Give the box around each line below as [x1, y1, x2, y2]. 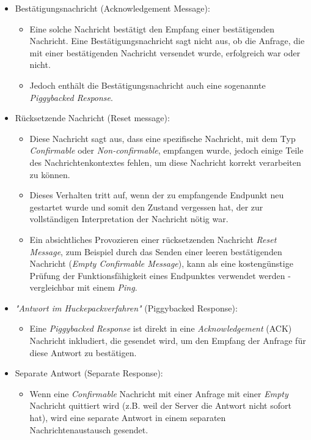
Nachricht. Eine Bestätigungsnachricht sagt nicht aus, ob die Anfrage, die [29, 34, 305, 47]
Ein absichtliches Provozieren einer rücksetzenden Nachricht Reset [29, 233, 277, 245]
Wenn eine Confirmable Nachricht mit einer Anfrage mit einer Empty [29, 387, 288, 400]
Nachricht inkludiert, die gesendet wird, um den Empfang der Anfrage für [29, 334, 306, 347]
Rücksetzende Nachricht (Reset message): [15, 111, 170, 124]
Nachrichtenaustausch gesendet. [29, 423, 148, 436]
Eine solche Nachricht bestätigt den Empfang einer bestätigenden [29, 22, 275, 35]
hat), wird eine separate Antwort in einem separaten [29, 411, 226, 424]
